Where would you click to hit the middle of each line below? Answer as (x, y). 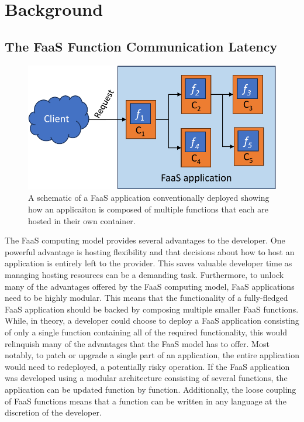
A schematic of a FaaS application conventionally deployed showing (149, 198)
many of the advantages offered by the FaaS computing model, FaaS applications (150, 286)
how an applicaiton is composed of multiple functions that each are (148, 209)
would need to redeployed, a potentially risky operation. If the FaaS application (147, 366)
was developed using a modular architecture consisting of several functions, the (146, 378)
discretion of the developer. (53, 412)
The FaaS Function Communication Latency (141, 46)
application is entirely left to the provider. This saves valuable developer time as (148, 263)
